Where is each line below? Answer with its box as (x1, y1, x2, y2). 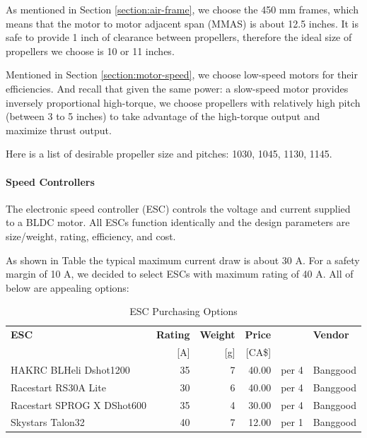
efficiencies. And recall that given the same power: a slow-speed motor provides (6, 81, 349, 95)
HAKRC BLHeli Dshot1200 (11, 362, 130, 377)
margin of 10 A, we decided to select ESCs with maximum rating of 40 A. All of (6, 266, 354, 281)
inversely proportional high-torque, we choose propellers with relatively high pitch (6, 95, 361, 109)
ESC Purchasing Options (129, 304, 238, 319)
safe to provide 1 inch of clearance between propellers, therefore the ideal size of (6, 30, 352, 45)
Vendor (313, 327, 349, 342)
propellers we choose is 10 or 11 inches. (6, 43, 175, 58)
